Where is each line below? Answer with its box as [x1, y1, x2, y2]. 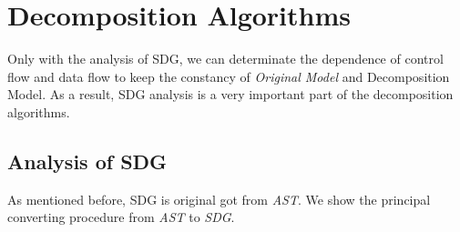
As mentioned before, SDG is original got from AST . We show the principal [7, 189, 431, 208]
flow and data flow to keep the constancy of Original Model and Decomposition [7, 66, 450, 86]
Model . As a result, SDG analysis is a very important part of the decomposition [7, 85, 454, 104]
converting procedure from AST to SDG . [7, 207, 235, 227]
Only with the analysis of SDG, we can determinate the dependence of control [7, 49, 444, 68]
